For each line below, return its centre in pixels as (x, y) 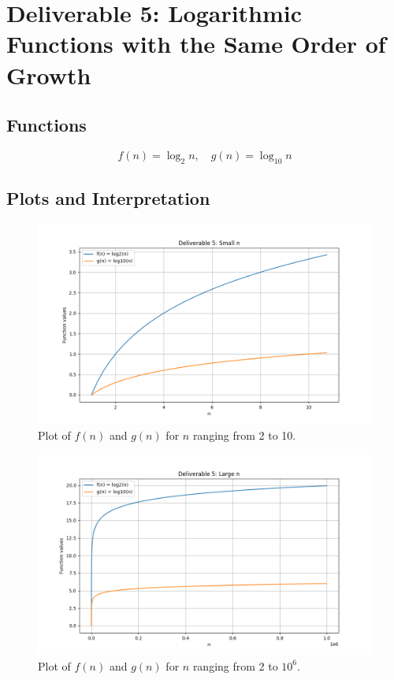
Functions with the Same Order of (196, 44)
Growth (49, 74)
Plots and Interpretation (108, 198)
